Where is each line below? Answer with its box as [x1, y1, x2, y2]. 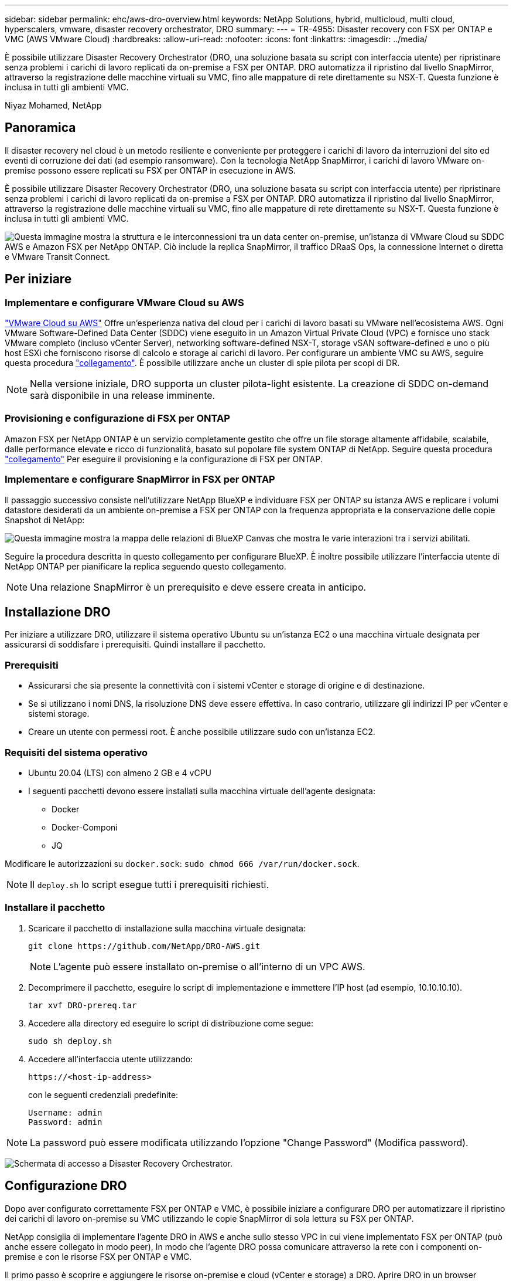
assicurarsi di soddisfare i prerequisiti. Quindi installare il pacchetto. [5, 639, 266, 650]
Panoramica [5, 120, 76, 135]
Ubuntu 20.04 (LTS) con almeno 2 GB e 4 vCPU [28, 767, 212, 778]
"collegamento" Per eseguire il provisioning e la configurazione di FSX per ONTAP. [5, 453, 323, 464]
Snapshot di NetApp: [5, 514, 85, 525]
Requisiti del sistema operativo [5, 746, 148, 758]
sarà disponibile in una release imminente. [30, 389, 216, 402]
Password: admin [28, 1117, 102, 1127]
